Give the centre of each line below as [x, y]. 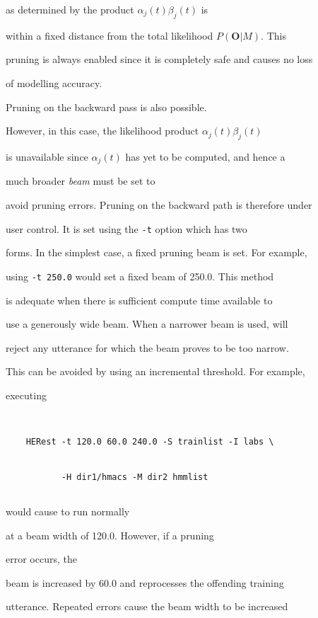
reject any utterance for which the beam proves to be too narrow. [147, 347]
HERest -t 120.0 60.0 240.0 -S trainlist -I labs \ [150, 441]
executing [26, 395]
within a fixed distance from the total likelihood [110, 35]
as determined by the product [70, 9]
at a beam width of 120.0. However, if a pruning [110, 535]
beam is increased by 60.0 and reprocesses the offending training [145, 582]
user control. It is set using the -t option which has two [126, 228]
